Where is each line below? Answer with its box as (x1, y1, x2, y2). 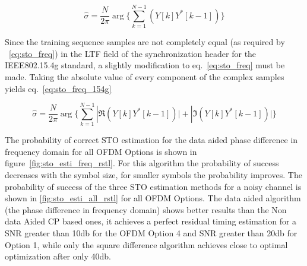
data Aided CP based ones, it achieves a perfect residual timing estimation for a (5, 215, 297, 227)
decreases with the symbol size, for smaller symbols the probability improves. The (5, 169, 302, 180)
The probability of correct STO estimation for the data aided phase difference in (5, 134, 298, 146)
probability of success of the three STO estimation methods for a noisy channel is (5, 180, 302, 192)
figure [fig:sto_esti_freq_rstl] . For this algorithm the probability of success (5, 157, 279, 169)
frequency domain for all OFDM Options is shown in (5, 145, 197, 157)
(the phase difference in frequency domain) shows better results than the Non (5, 203, 287, 216)
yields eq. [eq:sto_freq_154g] (5, 82, 112, 94)
